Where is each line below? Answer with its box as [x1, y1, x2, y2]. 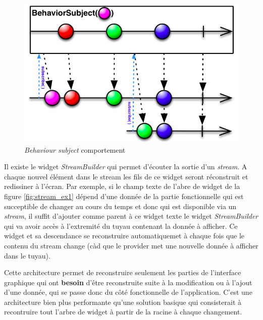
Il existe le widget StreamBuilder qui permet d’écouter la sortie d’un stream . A [4, 161, 247, 172]
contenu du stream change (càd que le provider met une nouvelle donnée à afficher [4, 240, 258, 250]
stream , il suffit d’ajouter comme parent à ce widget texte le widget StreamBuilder [4, 211, 258, 221]
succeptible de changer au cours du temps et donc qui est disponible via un [4, 201, 237, 211]
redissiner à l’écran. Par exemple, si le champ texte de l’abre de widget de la [4, 181, 240, 191]
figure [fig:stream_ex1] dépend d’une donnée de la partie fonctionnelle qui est [4, 190, 244, 201]
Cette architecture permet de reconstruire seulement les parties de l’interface [4, 267, 241, 278]
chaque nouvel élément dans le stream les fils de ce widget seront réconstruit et [4, 171, 248, 181]
